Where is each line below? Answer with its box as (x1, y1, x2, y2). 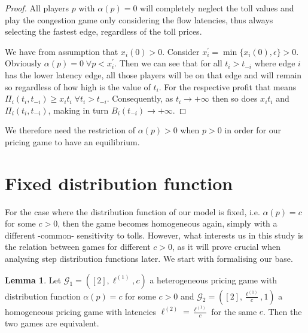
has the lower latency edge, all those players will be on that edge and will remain (5, 68, 302, 81)
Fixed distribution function (5, 170, 233, 195)
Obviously (5, 57, 42, 69)
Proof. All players (5, 2, 69, 14)
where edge (254, 57, 295, 69)
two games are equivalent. (5, 317, 99, 329)
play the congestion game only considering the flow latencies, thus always (5, 13, 273, 26)
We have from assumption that (5, 45, 118, 57)
